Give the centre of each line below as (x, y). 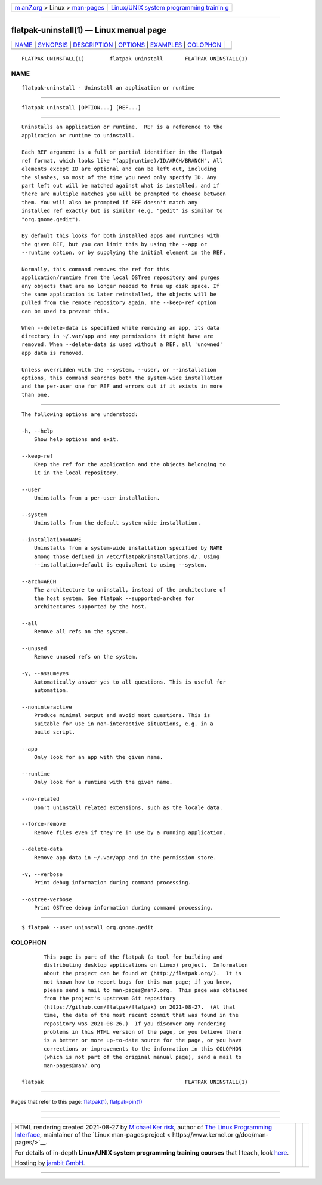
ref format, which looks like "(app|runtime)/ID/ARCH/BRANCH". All (122, 160)
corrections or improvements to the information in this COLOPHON (143, 1048)
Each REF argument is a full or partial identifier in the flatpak (122, 152)
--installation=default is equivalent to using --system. (120, 565)
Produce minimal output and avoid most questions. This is (122, 715)
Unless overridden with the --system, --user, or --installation (119, 370)
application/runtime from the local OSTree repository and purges (121, 278)
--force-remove (44, 824)
